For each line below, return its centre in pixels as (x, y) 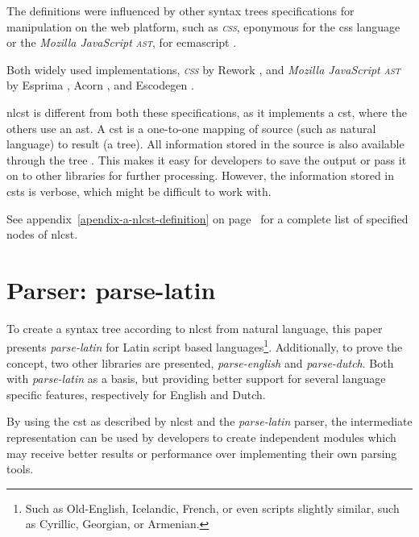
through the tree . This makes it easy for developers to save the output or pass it (207, 159)
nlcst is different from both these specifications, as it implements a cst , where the (207, 112)
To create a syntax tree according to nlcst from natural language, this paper (195, 328)
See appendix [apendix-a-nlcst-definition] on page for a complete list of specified (207, 218)
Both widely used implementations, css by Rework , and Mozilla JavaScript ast (203, 69)
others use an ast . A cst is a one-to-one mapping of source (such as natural (191, 128)
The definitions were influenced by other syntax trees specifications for (180, 10)
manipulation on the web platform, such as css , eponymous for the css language (203, 26)
